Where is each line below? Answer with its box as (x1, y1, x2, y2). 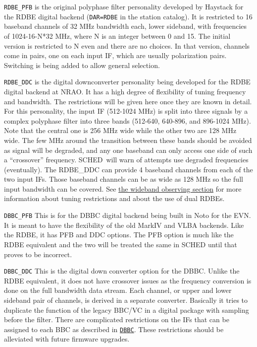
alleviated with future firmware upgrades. (4, 334, 130, 344)
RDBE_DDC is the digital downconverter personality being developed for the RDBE (4, 76, 251, 87)
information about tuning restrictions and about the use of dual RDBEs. (4, 193, 225, 204)
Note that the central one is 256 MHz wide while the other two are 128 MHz (4, 125, 237, 136)
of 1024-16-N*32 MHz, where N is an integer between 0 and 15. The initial (4, 30, 231, 41)
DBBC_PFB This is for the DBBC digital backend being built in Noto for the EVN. (4, 210, 251, 220)
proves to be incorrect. (4, 249, 72, 259)
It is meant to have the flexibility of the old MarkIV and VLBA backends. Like (4, 219, 244, 230)
